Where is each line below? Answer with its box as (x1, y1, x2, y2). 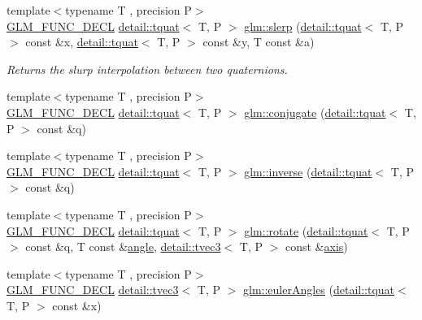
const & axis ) (285, 238, 348, 255)
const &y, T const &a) (202, 33, 315, 50)
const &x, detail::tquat (25, 33, 138, 50)
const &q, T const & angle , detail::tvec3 (25, 238, 221, 255)
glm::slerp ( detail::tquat (244, 17, 362, 34)
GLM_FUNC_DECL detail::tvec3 (7, 281, 179, 298)
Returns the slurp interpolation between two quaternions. (7, 60, 288, 77)
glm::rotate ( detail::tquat (244, 222, 368, 239)
